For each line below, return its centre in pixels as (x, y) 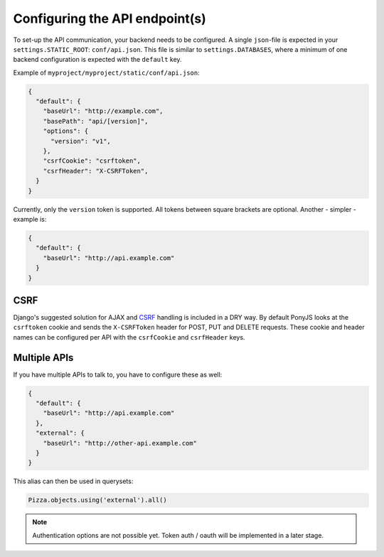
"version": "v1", (81, 141)
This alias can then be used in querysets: (73, 481)
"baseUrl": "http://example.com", (103, 111)
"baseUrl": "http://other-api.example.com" (120, 443)
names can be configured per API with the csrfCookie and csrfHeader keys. (129, 337)
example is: (30, 219)
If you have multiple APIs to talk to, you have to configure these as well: (118, 374)
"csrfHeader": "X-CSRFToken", (96, 171)
